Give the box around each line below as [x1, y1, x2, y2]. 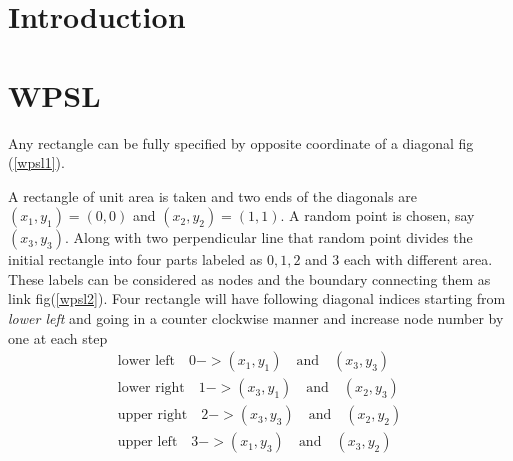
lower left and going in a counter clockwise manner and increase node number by [8, 308, 504, 329]
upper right [117, 408, 188, 423]
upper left [117, 435, 178, 450]
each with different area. [343, 249, 493, 270]
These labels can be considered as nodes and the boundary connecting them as [8, 268, 491, 289]
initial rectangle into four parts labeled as [8, 249, 263, 270]
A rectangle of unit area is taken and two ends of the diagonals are [8, 185, 418, 206]
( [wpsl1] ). [8, 152, 65, 173]
